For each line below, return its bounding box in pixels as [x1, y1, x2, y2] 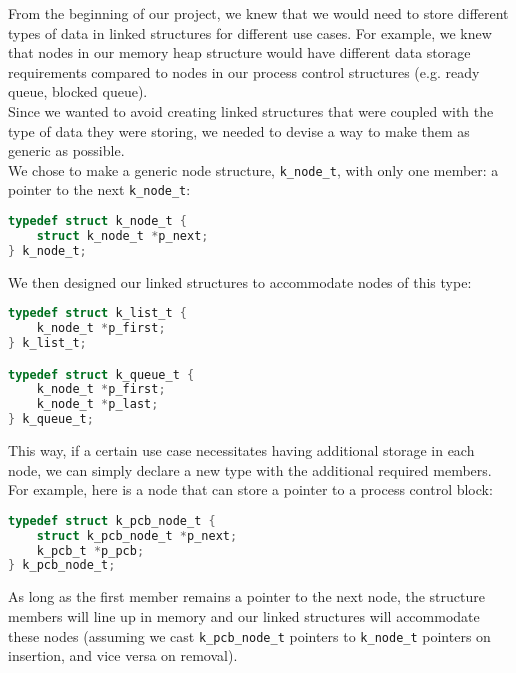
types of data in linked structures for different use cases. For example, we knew [8, 22, 492, 43]
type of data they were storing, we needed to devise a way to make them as [8, 120, 470, 141]
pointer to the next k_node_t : [8, 179, 191, 200]
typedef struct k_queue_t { [8, 367, 195, 382]
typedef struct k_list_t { [8, 306, 188, 321]
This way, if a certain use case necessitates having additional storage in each [8, 440, 475, 461]
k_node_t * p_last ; [36, 397, 159, 412]
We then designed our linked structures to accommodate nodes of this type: [8, 271, 472, 292]
